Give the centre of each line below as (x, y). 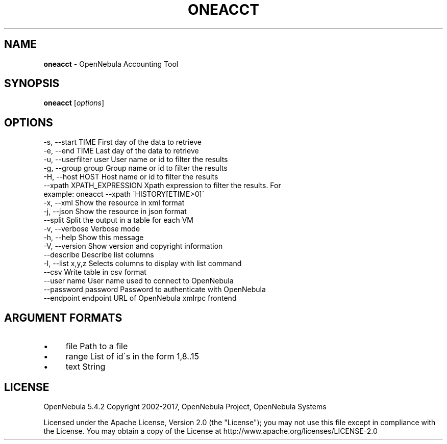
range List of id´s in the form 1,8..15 (132, 357)
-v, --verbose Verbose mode (92, 229)
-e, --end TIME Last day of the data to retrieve (121, 151)
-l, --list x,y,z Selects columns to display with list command (143, 264)
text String (85, 367)
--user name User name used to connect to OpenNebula (139, 281)
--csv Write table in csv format (95, 272)
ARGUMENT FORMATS (63, 318)
